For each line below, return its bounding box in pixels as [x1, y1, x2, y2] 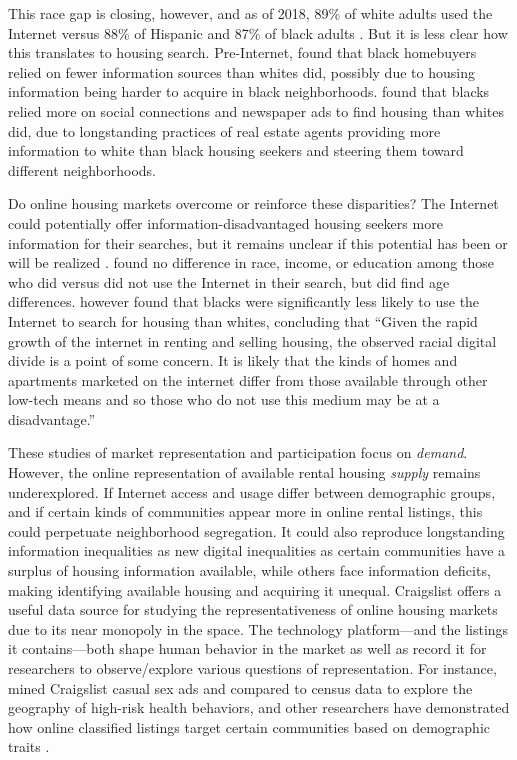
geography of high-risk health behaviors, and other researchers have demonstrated [8, 697, 510, 718]
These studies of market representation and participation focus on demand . [8, 442, 468, 463]
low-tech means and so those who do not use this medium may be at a [8, 389, 440, 410]
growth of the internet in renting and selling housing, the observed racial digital [8, 330, 497, 351]
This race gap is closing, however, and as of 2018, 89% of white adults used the [8, 3, 493, 23]
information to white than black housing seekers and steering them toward [8, 140, 464, 161]
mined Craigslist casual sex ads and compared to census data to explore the [8, 677, 473, 698]
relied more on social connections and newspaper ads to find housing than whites [8, 100, 505, 121]
